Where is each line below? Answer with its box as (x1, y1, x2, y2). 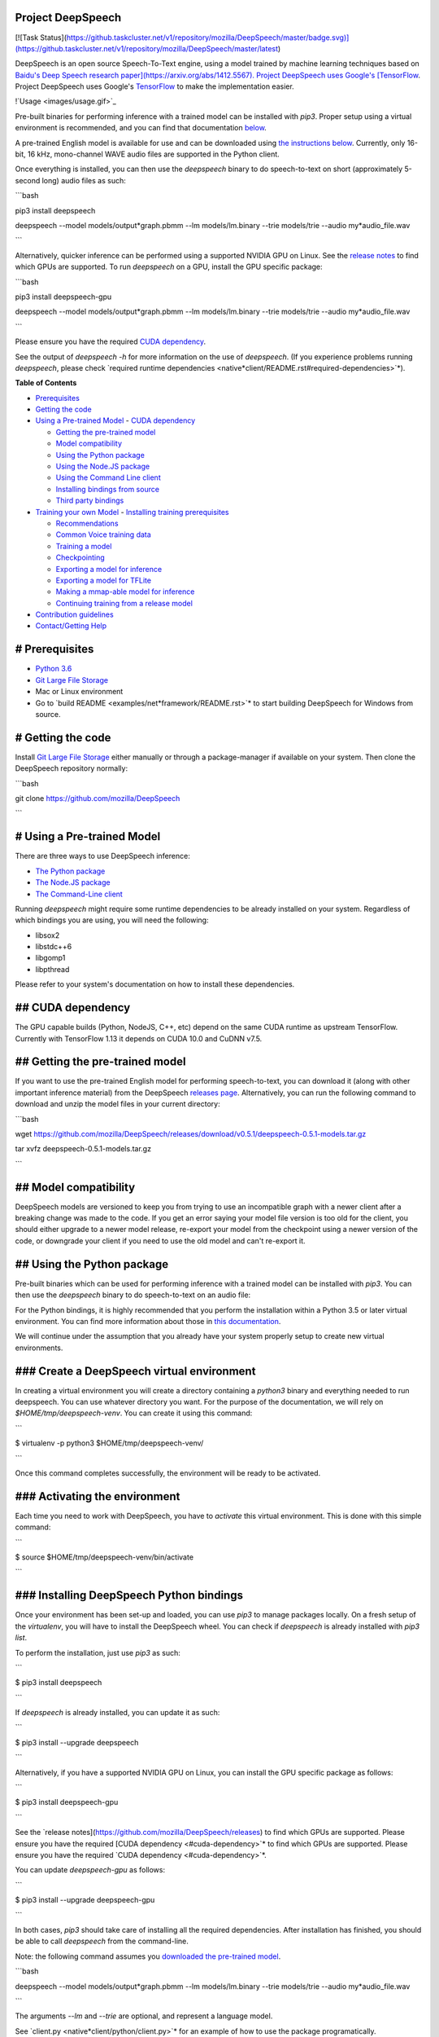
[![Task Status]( (15, 33, 67, 42)
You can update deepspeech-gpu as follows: (15, 1865, 166, 1875)
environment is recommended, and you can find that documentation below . (15, 123, 267, 133)
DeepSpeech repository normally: (15, 763, 128, 773)
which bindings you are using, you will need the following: (15, 915, 209, 925)
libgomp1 (35, 953, 66, 963)
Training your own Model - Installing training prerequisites (35, 507, 229, 517)
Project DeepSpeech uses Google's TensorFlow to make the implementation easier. (15, 81, 294, 91)
